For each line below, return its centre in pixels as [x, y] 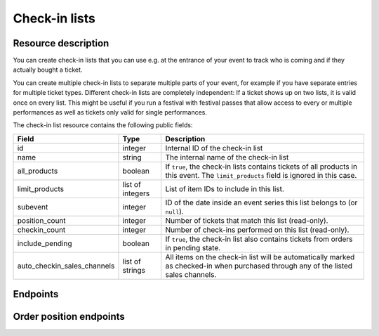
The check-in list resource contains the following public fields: [103, 125]
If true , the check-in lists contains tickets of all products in [261, 167]
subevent [33, 207]
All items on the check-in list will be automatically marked [260, 257]
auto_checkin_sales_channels [66, 266]
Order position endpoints [69, 317]
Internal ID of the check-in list [214, 148]
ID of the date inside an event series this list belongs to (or [261, 202]
